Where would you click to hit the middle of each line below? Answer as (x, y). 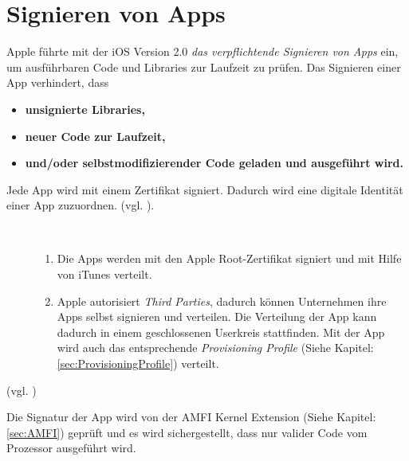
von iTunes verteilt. (104, 274)
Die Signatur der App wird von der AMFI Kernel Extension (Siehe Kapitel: (191, 417)
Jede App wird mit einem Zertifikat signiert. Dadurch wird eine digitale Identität (205, 189)
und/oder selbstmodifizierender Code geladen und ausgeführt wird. (214, 163)
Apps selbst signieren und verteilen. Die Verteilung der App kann (217, 316)
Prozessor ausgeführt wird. (71, 448)
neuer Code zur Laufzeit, (95, 136)
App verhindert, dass (58, 82)
